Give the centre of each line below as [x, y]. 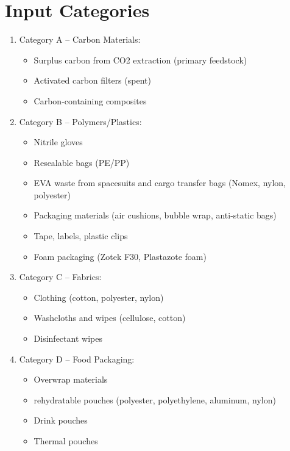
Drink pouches [61, 420]
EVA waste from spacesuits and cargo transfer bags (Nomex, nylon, [160, 183]
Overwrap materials [71, 379]
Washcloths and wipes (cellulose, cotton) [110, 318]
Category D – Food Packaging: [77, 359]
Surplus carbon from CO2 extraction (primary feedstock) [140, 60]
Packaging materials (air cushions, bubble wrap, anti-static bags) [155, 215]
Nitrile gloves [58, 142]
